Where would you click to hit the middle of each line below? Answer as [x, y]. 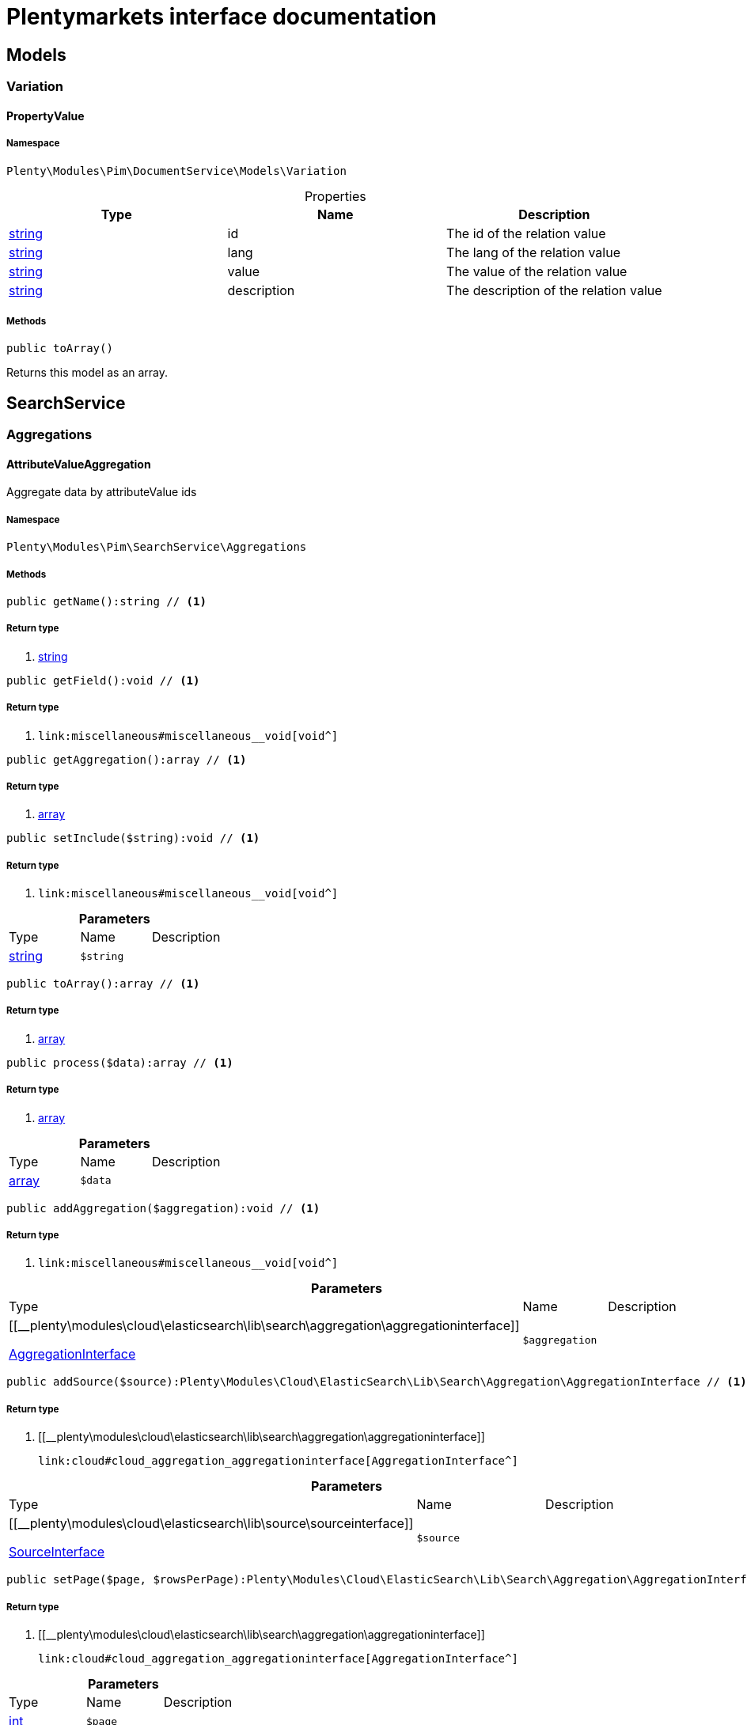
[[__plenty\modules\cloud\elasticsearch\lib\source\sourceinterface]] [211, 1524]
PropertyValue [46, 116]
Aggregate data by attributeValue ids [102, 492]
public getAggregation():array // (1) [127, 759]
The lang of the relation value [534, 252]
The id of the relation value [526, 233]
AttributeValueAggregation [79, 464]
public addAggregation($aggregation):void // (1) [163, 1208]
